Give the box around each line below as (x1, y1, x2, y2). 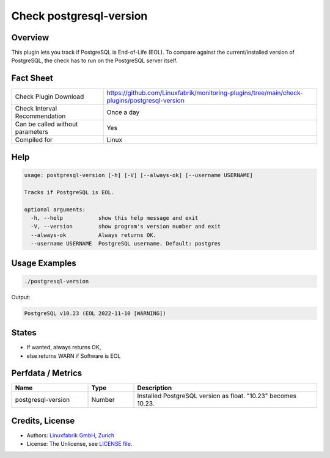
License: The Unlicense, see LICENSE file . (26, 440, 133, 448)
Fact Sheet (11, 73, 53, 84)
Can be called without (15, 120, 78, 128)
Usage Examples (11, 258, 76, 268)
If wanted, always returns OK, (26, 344, 101, 351)
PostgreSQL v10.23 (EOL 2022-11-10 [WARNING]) (24, 310, 166, 317)
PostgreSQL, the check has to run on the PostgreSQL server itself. (11, 57, 178, 64)
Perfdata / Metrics (11, 368, 82, 379)
